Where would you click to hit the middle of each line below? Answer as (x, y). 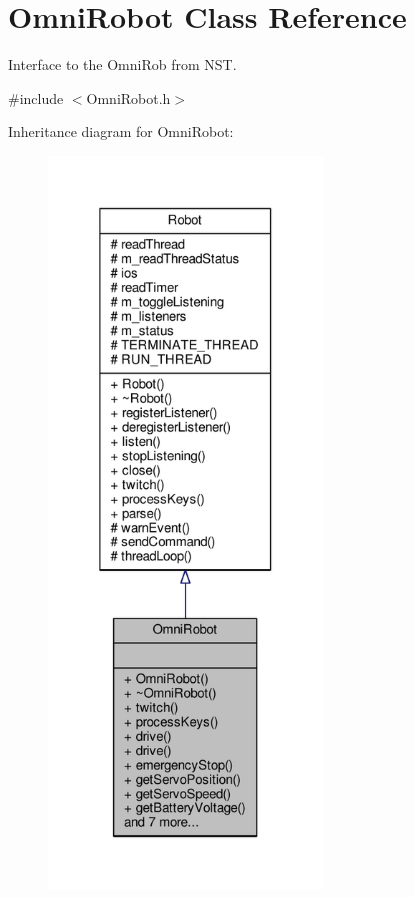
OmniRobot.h (128, 97)
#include (36, 97)
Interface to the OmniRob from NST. (122, 64)
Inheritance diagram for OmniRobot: (121, 131)
